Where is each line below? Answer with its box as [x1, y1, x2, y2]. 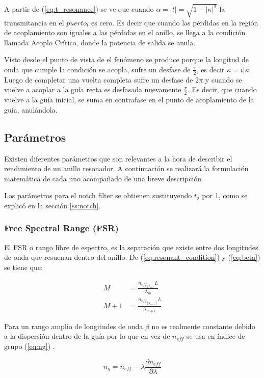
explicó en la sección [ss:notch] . [4, 200, 101, 210]
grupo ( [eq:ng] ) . [4, 340, 55, 351]
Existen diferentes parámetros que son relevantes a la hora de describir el [4, 153, 232, 164]
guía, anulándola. [4, 104, 58, 115]
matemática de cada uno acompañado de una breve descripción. [4, 173, 203, 183]
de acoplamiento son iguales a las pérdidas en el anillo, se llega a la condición [4, 27, 246, 38]
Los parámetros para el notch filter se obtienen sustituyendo [4, 190, 192, 201]
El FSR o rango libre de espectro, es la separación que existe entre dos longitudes [4, 241, 258, 252]
